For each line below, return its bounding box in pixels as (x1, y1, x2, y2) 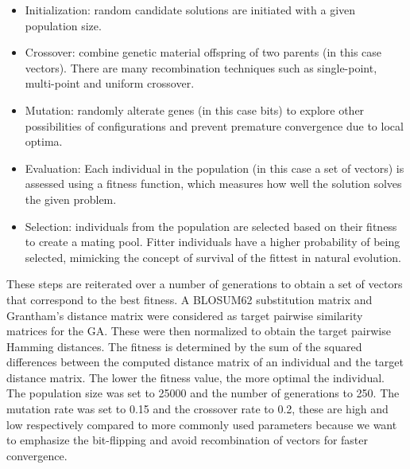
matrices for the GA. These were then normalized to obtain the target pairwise (6, 322, 391, 339)
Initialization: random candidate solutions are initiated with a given (25, 2, 356, 18)
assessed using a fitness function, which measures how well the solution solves (25, 175, 402, 192)
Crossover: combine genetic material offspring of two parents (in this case (25, 44, 382, 61)
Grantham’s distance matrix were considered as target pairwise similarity (6, 307, 363, 323)
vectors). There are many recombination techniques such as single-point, (25, 59, 377, 76)
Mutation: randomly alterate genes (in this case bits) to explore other (25, 101, 365, 118)
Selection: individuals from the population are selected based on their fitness (25, 217, 397, 234)
